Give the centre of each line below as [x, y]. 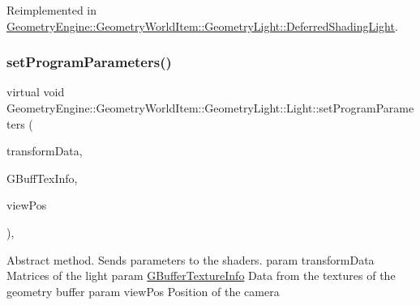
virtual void [36, 92]
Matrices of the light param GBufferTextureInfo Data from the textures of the [201, 275]
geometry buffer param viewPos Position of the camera [143, 291]
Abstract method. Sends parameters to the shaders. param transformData [191, 259]
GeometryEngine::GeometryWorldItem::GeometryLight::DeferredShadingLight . [202, 25]
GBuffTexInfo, [42, 178]
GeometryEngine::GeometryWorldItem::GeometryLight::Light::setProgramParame [210, 108]
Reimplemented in [52, 10]
